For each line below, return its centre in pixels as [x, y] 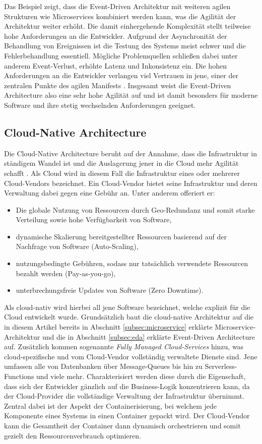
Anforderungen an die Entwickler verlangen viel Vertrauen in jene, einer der [121, 75]
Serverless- [221, 366]
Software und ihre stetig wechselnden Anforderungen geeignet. [100, 105]
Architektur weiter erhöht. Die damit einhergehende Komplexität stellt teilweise [127, 26]
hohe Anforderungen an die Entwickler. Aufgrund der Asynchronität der [116, 36]
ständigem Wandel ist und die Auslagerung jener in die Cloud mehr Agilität [121, 163]
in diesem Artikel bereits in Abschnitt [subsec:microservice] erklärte [108, 327]
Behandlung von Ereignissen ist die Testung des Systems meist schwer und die [125, 46]
